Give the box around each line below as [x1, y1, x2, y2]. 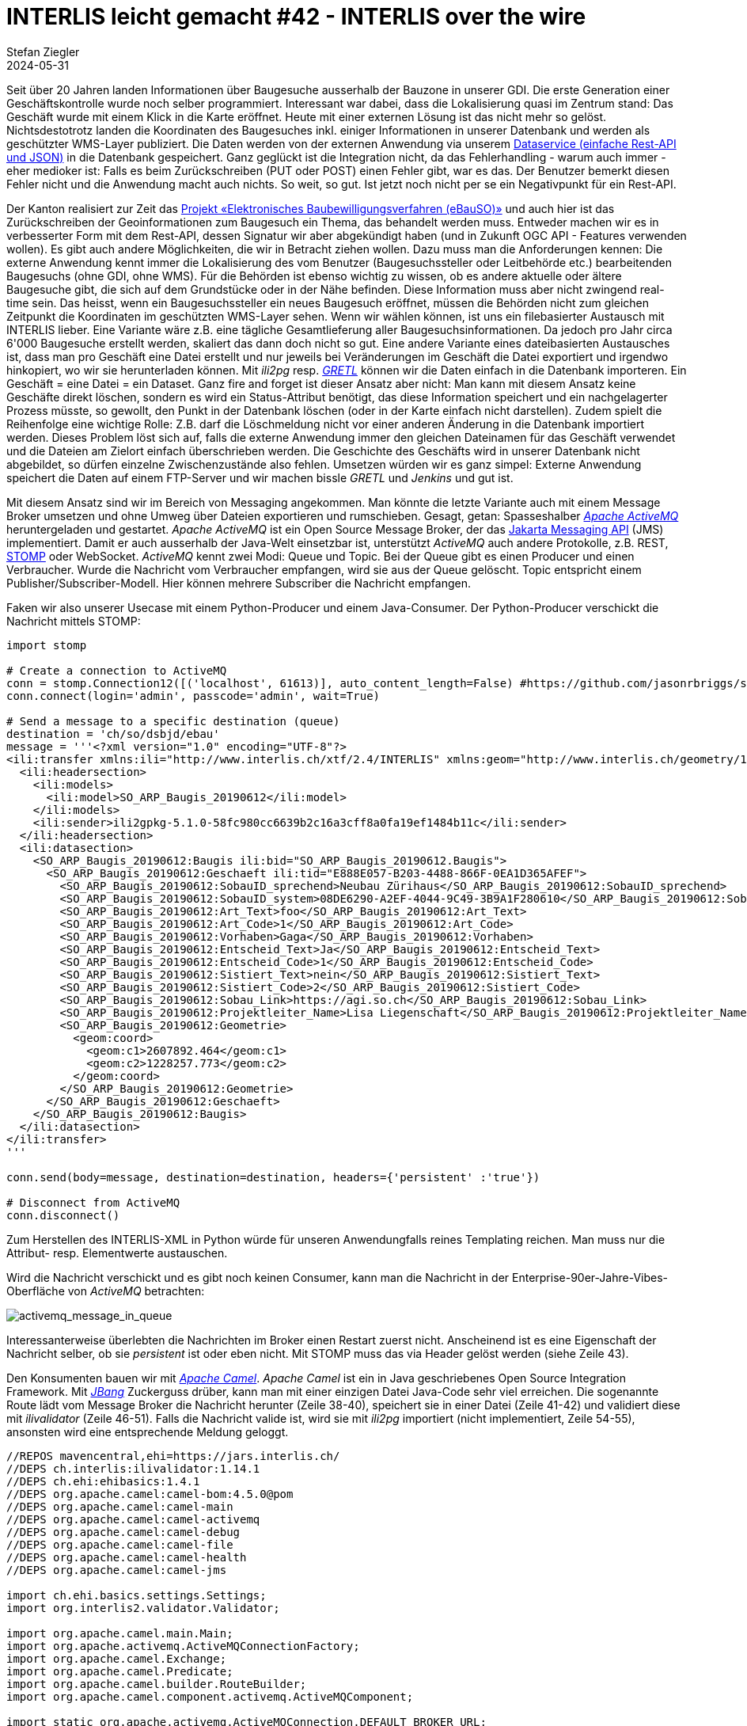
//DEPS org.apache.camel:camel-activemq [6, 1512, 260, 1526]
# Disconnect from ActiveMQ [6, 1196, 180, 1209]
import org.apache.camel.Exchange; [6, 1652, 227, 1665]
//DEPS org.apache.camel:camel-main [6, 1500, 233, 1513]
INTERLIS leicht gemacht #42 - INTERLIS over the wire [6, 3, 586, 30]
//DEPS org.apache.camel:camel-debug [6, 1525, 241, 1538]
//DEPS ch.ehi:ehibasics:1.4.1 [6, 1474, 200, 1488]
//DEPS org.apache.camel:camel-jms [6, 1563, 227, 1576]
